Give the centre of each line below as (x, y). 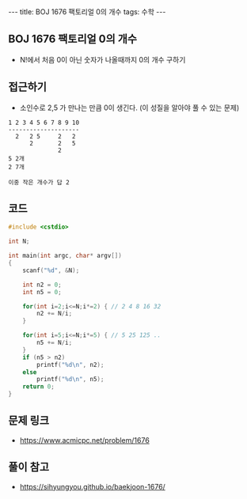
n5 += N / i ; (55, 343)
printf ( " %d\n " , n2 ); (70, 365)
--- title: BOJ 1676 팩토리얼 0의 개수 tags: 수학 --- (87, 12)
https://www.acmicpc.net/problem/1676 (85, 440)
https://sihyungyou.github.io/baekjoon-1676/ (93, 486)
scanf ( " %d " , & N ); (51, 270)
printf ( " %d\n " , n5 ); (70, 380)
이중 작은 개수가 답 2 (39, 182)
